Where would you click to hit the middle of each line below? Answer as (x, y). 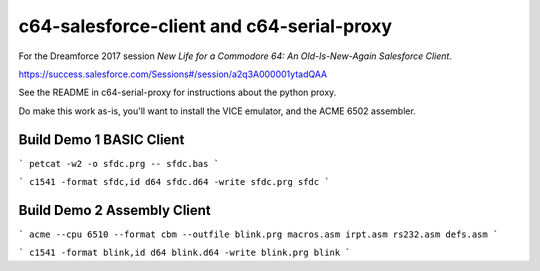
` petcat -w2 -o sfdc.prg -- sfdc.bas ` (119, 163)
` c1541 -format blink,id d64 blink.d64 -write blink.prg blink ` (185, 253)
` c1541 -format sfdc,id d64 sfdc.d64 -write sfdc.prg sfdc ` (174, 182)
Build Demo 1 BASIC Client (101, 139)
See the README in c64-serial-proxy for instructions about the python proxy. (177, 92)
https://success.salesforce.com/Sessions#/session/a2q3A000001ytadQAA (173, 74)
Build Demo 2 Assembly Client (115, 210)
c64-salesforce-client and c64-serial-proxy (205, 26)
